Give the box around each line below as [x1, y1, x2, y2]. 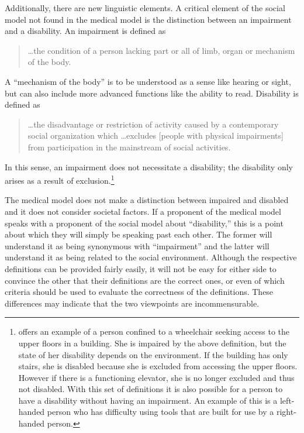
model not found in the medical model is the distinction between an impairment [5, 13, 292, 25]
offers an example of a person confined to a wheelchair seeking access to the [18, 325, 289, 338]
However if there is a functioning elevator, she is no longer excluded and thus [18, 371, 295, 383]
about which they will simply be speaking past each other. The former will [5, 228, 272, 240]
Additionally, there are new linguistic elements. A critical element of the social [5, 2, 285, 13]
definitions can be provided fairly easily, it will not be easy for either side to [5, 262, 277, 274]
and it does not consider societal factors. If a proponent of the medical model [5, 205, 281, 217]
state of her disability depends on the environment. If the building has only [18, 348, 288, 360]
